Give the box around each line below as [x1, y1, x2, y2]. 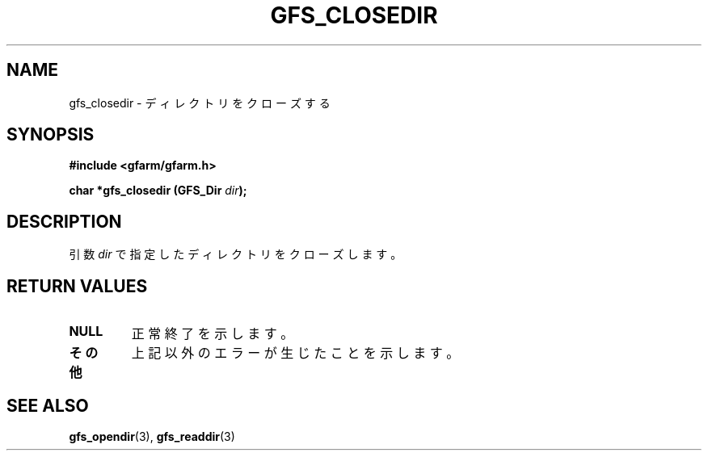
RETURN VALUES [6, 275, 148, 296]
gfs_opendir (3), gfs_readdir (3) [69, 429, 235, 443]
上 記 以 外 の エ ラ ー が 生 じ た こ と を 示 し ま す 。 [131, 345, 460, 362]
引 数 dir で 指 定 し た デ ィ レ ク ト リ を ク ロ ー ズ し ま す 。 [69, 247, 402, 262]
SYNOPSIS [6, 124, 95, 145]
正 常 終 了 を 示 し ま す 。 [131, 325, 294, 342]
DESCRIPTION [6, 211, 122, 232]
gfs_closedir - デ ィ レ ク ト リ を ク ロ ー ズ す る [69, 95, 331, 110]
